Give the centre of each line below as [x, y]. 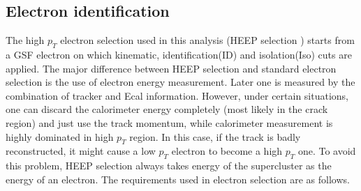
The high [25, 40]
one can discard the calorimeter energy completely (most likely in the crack [167, 109]
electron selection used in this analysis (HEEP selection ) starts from [207, 40]
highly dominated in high [60, 136]
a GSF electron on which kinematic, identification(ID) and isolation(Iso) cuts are [179, 54]
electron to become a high [227, 151]
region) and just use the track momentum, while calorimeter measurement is [169, 122]
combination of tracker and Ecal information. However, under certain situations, [177, 95]
